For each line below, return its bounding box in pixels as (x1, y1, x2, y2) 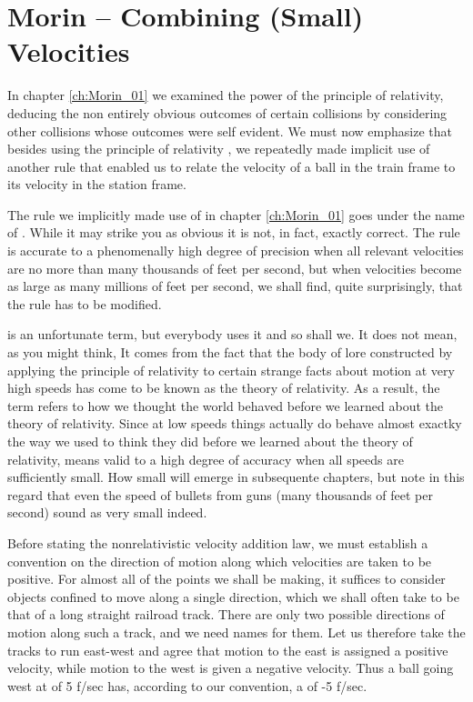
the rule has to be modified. (7, 294, 162, 313)
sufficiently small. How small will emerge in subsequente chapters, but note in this (7, 467, 465, 486)
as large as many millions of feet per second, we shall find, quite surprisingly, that (7, 276, 463, 296)
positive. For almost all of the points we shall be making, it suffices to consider (7, 569, 446, 588)
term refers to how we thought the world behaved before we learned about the (7, 396, 444, 415)
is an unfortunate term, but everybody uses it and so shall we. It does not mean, (7, 325, 458, 344)
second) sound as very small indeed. (7, 503, 207, 522)
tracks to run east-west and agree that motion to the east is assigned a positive (7, 640, 448, 659)
